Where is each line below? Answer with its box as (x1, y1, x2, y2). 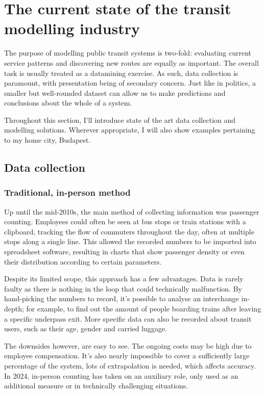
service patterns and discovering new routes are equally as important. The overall (4, 57, 259, 68)
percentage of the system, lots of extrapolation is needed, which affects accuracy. (4, 360, 256, 371)
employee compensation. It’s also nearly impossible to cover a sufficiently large (4, 350, 250, 361)
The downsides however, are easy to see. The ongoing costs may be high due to (4, 340, 252, 351)
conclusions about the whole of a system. (4, 97, 132, 108)
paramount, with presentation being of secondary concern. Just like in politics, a (4, 77, 256, 88)
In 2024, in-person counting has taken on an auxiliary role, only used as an (4, 370, 238, 381)
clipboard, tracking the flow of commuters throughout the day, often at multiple (4, 226, 254, 237)
